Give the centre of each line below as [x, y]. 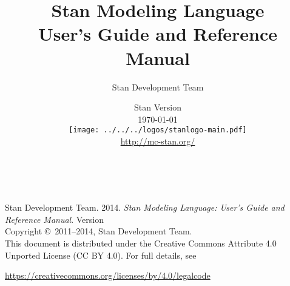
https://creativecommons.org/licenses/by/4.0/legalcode [108, 275]
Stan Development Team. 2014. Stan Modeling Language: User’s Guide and [145, 207]
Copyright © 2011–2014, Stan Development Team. [99, 231]
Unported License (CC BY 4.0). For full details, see [101, 255]
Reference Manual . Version [54, 219]
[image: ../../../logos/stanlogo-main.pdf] [158, 130]
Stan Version [158, 107]
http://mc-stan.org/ [158, 141]
